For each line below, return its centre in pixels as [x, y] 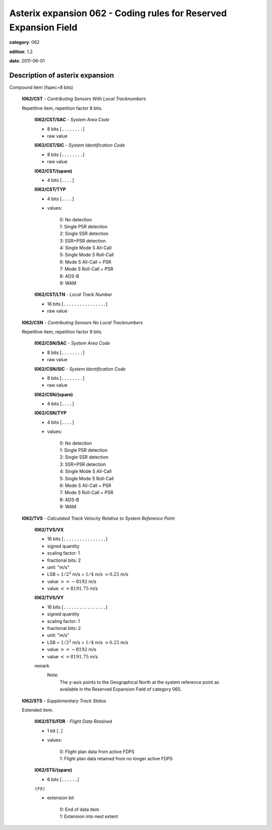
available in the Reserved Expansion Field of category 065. [121, 689]
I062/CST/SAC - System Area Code [72, 120]
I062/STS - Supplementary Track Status [64, 701]
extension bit [60, 798]
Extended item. [38, 710]
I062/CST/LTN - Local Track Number [73, 295]
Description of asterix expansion [62, 75]
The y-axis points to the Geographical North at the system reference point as [139, 682]
